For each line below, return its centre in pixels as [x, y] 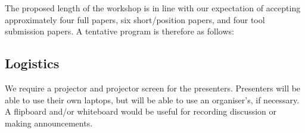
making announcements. [49, 123]
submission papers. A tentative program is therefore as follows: [119, 31]
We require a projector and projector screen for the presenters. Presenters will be [153, 88]
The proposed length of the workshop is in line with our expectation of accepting [153, 8]
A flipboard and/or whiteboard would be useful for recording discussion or [141, 111]
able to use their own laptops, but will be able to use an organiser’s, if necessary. [152, 99]
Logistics [32, 63]
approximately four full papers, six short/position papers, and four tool [135, 19]
